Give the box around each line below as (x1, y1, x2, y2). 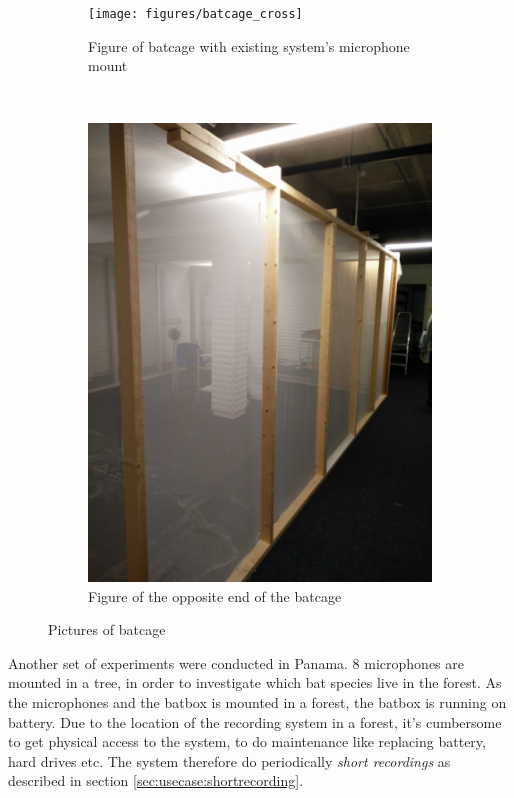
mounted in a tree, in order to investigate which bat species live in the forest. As (8, 672, 502, 693)
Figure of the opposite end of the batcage (88, 585, 342, 606)
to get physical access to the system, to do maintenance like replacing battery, (8, 731, 486, 752)
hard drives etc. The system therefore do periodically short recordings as (8, 750, 451, 771)
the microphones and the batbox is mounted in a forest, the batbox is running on (8, 692, 507, 713)
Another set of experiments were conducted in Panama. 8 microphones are (8, 652, 464, 673)
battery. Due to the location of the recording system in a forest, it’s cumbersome (8, 711, 502, 732)
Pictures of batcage (48, 619, 166, 640)
